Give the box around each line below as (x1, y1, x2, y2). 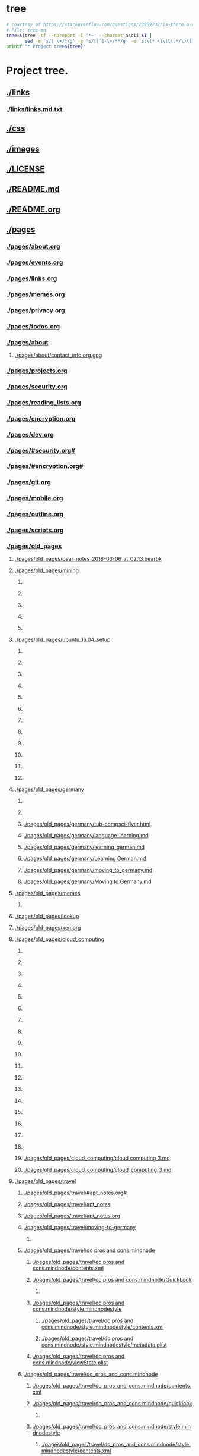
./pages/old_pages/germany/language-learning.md (23, 832, 149, 839)
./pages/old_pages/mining (14, 567, 79, 574)
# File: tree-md (6, 27, 46, 33)
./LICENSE (6, 164, 45, 174)
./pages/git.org (6, 478, 52, 487)
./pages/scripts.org (6, 526, 64, 534)
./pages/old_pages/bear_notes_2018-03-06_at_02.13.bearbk (14, 556, 162, 563)
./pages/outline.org (6, 510, 64, 519)
